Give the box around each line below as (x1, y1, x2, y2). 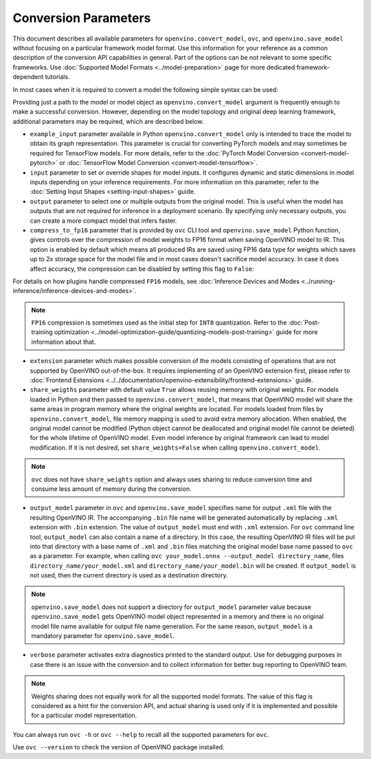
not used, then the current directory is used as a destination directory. (30, 571, 228, 580)
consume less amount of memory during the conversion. (31, 485, 192, 493)
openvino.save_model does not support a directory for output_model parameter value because (31, 602, 312, 611)
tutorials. (45, 73, 70, 81)
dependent (12, 73, 44, 81)
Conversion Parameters (12, 10, 151, 25)
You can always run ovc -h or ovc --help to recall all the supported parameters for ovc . (12, 730, 269, 738)
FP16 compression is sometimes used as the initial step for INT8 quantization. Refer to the (31, 318, 287, 327)
